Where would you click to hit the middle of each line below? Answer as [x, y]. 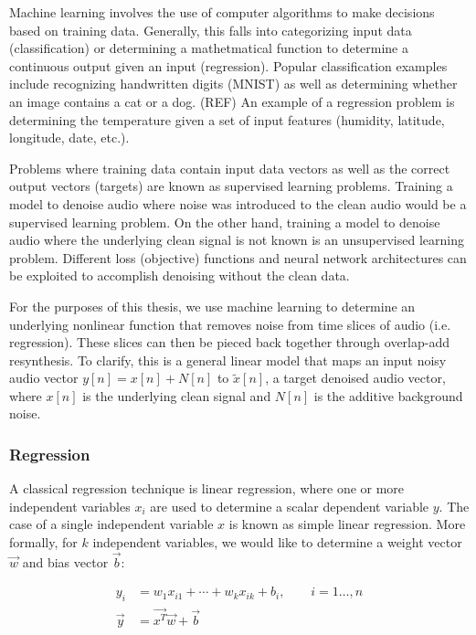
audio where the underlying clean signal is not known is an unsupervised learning [237, 240]
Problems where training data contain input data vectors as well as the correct [230, 168]
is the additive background [388, 395]
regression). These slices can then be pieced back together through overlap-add [229, 342]
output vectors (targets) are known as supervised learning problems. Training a [231, 186]
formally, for [43, 542]
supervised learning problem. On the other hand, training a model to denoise [225, 222]
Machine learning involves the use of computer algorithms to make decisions [222, 12]
